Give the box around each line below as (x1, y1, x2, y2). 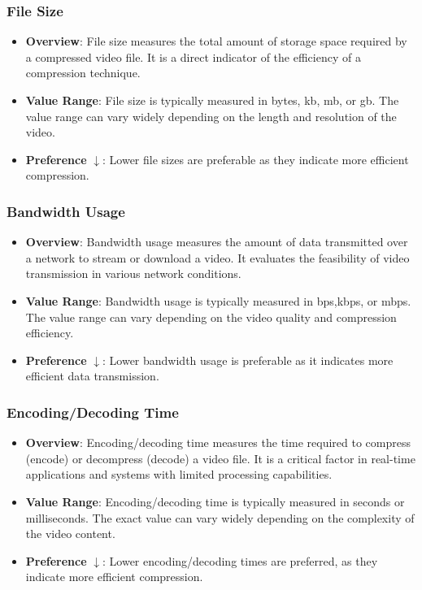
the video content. (25, 525, 115, 542)
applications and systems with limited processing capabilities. (25, 466, 333, 483)
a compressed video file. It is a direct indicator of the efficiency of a (25, 48, 361, 65)
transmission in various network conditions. (25, 265, 241, 282)
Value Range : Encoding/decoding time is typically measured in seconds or (25, 492, 405, 510)
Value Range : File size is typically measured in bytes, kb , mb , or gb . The (25, 92, 399, 108)
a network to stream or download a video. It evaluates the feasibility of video (25, 249, 410, 266)
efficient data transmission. (25, 367, 159, 384)
